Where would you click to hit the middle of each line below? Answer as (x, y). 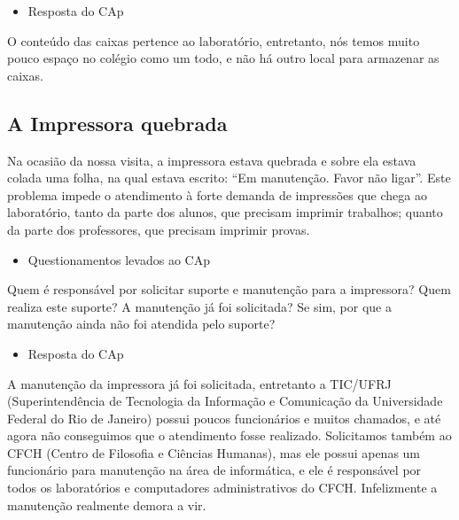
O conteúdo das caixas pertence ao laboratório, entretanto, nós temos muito (214, 40)
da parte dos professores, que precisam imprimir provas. (159, 229)
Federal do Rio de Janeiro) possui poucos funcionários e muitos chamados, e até (224, 418)
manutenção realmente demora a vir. (107, 504)
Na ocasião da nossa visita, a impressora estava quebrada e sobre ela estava (212, 160)
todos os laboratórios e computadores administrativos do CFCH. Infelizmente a (222, 488)
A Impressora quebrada (117, 123)
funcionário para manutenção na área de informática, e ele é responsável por (214, 470)
